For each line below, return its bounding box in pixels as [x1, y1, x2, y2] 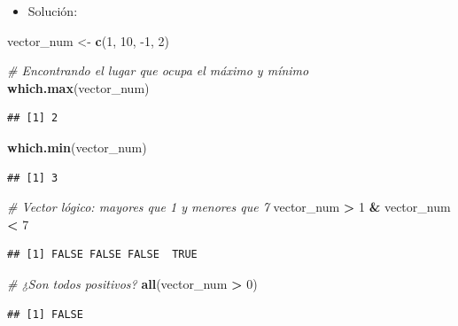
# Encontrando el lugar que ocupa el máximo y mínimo [7, 61, 309, 80]
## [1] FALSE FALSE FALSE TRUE [7, 248, 198, 261]
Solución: [27, 2, 78, 19]
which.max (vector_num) [7, 78, 150, 97]
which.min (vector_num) [7, 137, 147, 156]
